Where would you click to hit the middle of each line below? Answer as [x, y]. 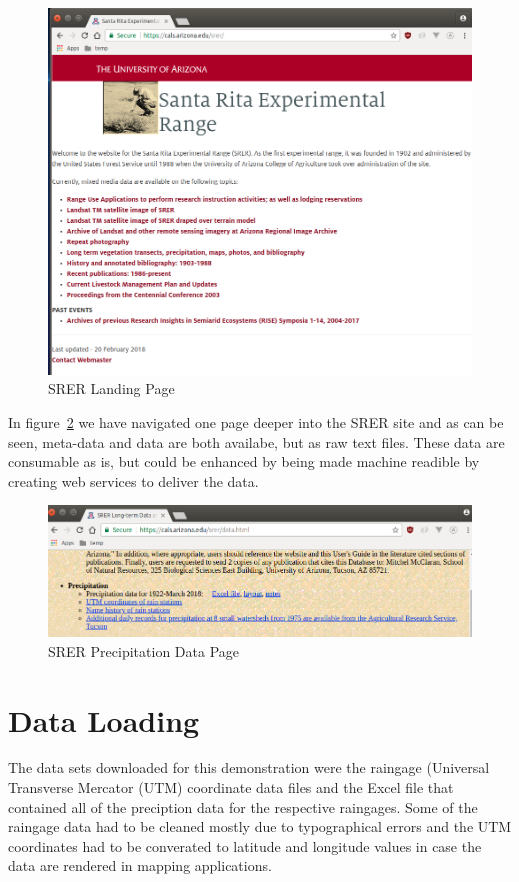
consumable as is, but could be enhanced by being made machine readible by [244, 461]
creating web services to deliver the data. [133, 480]
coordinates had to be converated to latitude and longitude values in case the [245, 845]
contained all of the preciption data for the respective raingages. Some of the [243, 806]
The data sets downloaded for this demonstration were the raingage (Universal [249, 767]
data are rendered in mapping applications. [140, 865]
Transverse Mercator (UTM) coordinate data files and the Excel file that [231, 787]
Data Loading [104, 719]
